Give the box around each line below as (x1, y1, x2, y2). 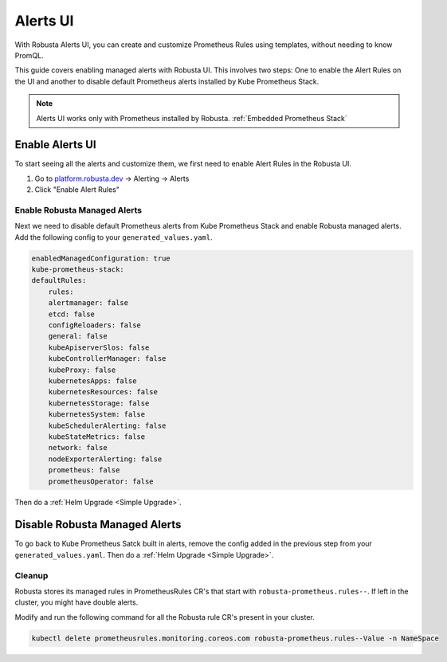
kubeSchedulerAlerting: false (48, 421, 167, 430)
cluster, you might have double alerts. (14, 597, 139, 607)
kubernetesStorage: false (48, 398, 150, 408)
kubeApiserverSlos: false (48, 343, 150, 352)
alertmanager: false (48, 299, 129, 307)
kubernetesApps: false (48, 377, 137, 386)
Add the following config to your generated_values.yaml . (14, 232, 213, 242)
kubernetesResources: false (48, 387, 159, 397)
